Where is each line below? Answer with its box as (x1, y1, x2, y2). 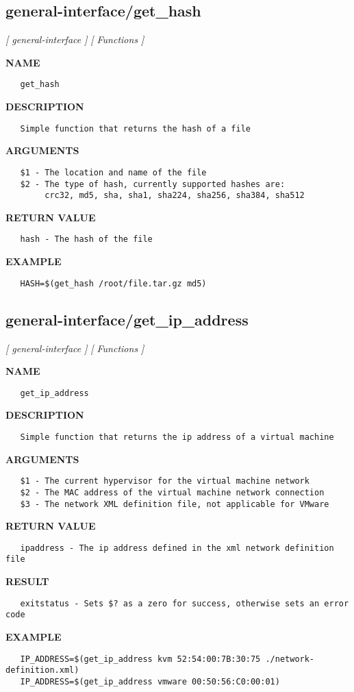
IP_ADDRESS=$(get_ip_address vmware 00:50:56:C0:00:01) (20, 676, 280, 687)
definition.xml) (5, 665, 79, 676)
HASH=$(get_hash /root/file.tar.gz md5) (20, 278, 207, 288)
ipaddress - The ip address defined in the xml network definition (20, 543, 334, 553)
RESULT (5, 574, 49, 589)
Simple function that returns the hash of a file (20, 123, 251, 134)
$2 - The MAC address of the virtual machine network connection (20, 487, 325, 497)
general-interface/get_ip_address (5, 308, 249, 330)
